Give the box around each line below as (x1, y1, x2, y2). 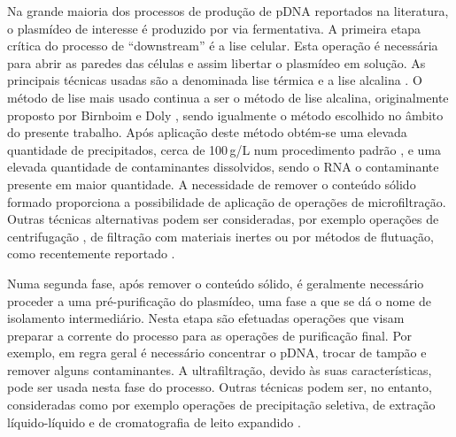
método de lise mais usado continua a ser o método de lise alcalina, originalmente (7, 88, 449, 106)
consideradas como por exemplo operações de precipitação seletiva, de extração (7, 395, 436, 414)
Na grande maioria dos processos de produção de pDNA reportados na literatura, (7, 2, 449, 19)
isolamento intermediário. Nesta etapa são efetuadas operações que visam (7, 309, 405, 327)
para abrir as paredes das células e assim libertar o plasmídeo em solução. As (7, 53, 426, 72)
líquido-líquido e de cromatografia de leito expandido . (7, 412, 301, 431)
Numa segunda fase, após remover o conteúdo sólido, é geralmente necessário (7, 273, 424, 292)
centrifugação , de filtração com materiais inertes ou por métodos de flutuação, (7, 226, 434, 245)
